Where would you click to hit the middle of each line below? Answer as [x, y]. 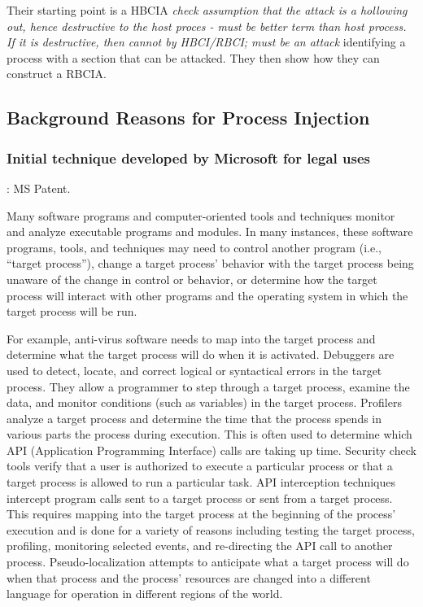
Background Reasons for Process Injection [188, 118]
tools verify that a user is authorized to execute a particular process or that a [200, 466]
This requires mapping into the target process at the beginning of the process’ [201, 514]
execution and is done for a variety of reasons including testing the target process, [211, 529]
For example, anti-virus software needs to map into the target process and [191, 338]
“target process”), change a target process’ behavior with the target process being [210, 263]
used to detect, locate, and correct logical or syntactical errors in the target [194, 370]
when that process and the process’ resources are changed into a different [189, 577]
